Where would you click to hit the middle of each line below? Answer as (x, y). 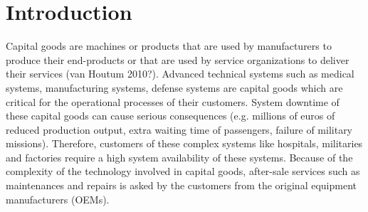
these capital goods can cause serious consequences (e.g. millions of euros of (170, 116)
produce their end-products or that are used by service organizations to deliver (178, 59)
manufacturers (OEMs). (58, 199)
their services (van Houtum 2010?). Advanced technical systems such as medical (180, 74)
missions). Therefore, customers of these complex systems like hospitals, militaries (184, 143)
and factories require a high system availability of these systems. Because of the (179, 157)
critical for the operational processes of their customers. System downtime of (173, 101)
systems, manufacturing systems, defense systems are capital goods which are (174, 87)
